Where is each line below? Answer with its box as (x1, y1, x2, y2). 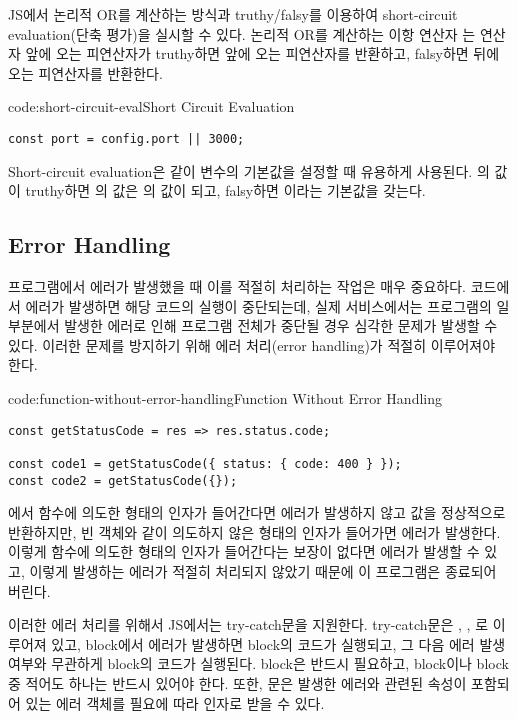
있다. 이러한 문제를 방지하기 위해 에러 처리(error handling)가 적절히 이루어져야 (8, 334, 496, 355)
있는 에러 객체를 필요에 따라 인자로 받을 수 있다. (25, 692, 325, 713)
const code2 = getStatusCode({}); (8, 473, 238, 488)
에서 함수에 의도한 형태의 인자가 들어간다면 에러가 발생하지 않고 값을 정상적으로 (8, 502, 506, 523)
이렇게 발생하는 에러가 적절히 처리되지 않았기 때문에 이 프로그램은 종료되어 (29, 560, 497, 581)
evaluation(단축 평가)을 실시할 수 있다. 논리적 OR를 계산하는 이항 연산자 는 (8, 23, 476, 44)
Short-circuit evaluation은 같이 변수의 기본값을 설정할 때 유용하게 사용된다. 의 (8, 160, 490, 181)
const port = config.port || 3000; (8, 131, 245, 146)
